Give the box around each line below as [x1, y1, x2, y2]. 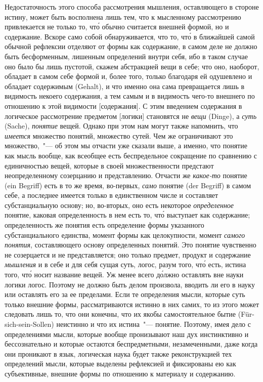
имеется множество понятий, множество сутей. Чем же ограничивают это [5, 130, 233, 141]
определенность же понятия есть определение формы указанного [5, 220, 204, 230]
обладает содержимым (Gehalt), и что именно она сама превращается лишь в [5, 80, 245, 91]
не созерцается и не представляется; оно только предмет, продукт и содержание [5, 249, 251, 260]
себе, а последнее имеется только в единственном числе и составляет [5, 190, 218, 200]
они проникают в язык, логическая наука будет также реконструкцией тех [5, 348, 232, 359]
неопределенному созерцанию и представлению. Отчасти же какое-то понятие [5, 170, 247, 181]
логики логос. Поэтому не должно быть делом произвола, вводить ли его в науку [5, 279, 255, 289]
